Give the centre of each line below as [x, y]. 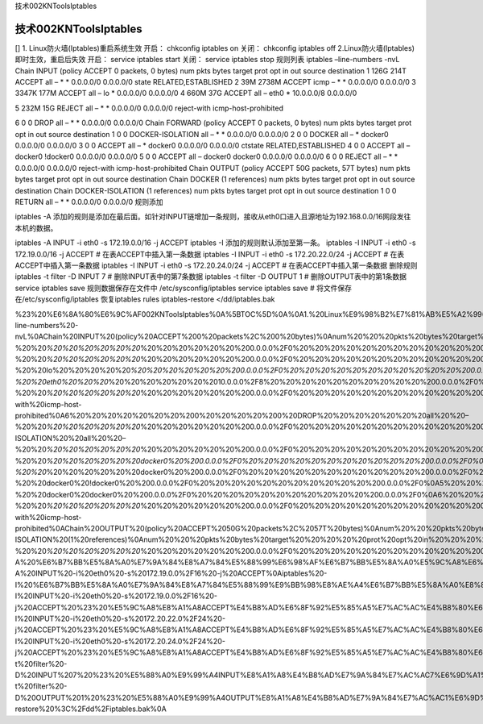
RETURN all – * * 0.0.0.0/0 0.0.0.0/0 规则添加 [89, 202]
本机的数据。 [36, 228]
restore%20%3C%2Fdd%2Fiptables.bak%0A [91, 709]
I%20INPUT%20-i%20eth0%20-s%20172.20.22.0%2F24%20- [120, 619]
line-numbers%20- [47, 325]
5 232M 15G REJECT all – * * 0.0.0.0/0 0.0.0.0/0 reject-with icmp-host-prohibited [149, 108]
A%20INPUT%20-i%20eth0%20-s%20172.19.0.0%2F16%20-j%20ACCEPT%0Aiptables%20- [171, 573]
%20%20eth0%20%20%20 [62, 381]
